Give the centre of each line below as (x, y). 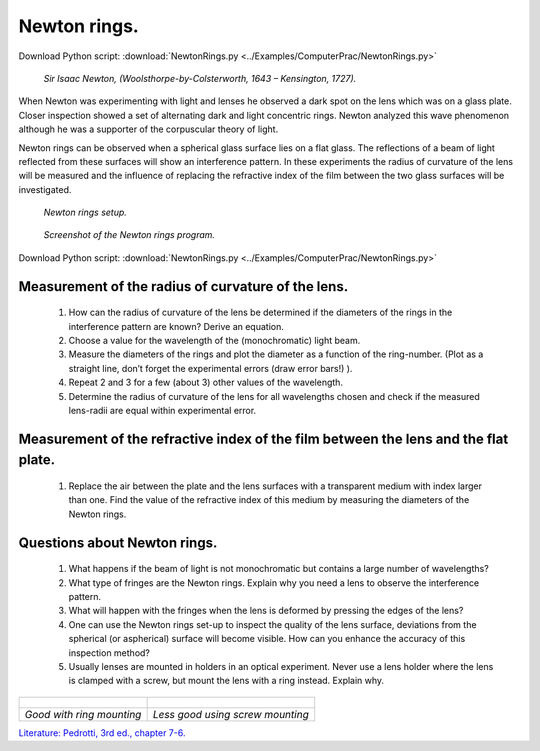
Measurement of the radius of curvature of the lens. (183, 286)
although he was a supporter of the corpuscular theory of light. (148, 129)
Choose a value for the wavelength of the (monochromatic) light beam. (214, 341)
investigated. (45, 189)
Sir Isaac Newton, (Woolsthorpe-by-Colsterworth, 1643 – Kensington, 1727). (200, 78)
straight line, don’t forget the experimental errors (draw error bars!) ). (210, 368)
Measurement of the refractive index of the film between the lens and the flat (263, 438)
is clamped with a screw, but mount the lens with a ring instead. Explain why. (226, 681)
